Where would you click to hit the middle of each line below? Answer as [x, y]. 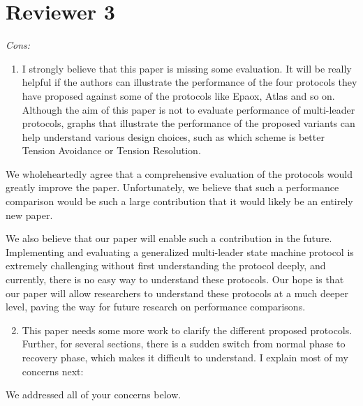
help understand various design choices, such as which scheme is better [173, 136]
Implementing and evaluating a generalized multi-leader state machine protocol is [180, 251]
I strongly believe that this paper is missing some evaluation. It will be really [187, 68]
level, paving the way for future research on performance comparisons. [156, 307]
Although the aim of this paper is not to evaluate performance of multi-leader [188, 109]
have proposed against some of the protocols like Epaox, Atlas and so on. [178, 95]
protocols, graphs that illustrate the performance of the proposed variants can [188, 123]
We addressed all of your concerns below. [94, 394]
